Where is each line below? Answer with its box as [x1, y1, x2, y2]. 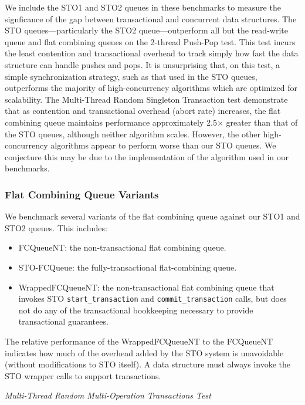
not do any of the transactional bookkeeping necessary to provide [18, 303, 253, 316]
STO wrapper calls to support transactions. [5, 369, 161, 382]
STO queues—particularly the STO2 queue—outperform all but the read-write [5, 24, 288, 36]
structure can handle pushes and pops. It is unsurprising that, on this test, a [5, 58, 280, 70]
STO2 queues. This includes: [5, 221, 107, 234]
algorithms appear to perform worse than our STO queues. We [50, 139, 276, 151]
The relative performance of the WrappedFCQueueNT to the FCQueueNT [5, 335, 273, 347]
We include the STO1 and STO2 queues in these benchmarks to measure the [5, 1, 281, 13]
